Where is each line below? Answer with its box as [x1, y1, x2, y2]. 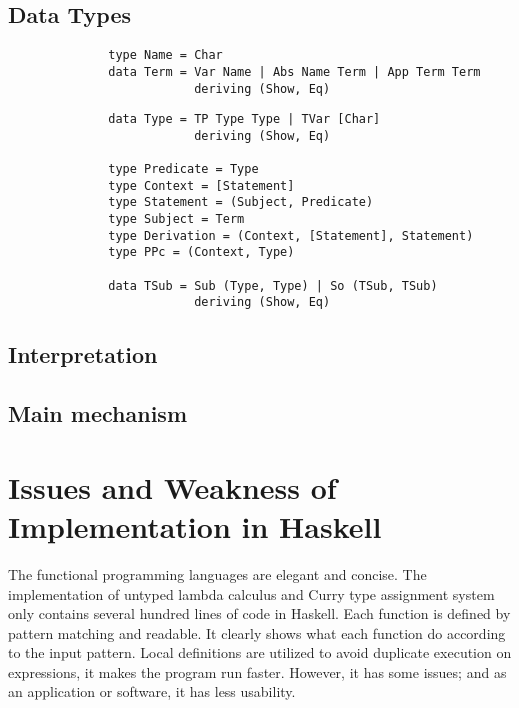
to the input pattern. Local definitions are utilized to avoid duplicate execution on [8, 642, 512, 663]
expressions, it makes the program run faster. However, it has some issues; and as [8, 661, 507, 682]
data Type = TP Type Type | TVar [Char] [108, 112, 381, 127]
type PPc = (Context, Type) [108, 245, 295, 260]
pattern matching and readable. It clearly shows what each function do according [8, 622, 506, 643]
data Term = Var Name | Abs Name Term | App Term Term [108, 64, 481, 79]
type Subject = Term [108, 212, 245, 227]
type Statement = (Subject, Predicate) [108, 195, 374, 210]
